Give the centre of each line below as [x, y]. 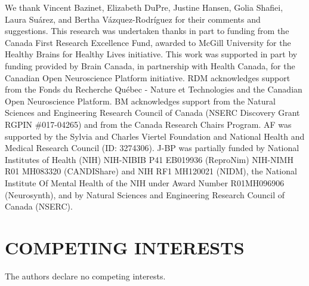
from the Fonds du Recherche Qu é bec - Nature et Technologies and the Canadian [154, 89]
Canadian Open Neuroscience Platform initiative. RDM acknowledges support [148, 77]
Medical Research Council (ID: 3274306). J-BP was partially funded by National [152, 148]
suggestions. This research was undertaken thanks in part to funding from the [147, 31]
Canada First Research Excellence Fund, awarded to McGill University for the [148, 42]
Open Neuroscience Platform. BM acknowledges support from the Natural [140, 101]
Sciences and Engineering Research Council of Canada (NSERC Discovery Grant [152, 113]
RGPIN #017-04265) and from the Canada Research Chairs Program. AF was [148, 124]
